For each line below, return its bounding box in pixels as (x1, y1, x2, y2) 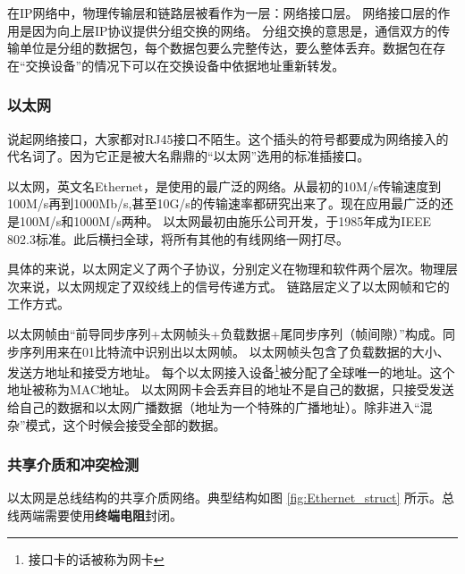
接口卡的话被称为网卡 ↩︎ (28, 549, 165, 568)
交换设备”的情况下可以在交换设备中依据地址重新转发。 (25, 55, 345, 74)
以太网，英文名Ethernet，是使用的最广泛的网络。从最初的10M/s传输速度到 (7, 176, 442, 195)
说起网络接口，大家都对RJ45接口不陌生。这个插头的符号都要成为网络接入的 (7, 129, 449, 148)
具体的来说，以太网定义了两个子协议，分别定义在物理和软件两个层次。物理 (7, 259, 445, 278)
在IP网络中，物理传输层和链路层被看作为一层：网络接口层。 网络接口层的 (7, 4, 438, 21)
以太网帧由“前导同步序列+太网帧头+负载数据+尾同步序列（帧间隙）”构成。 (7, 324, 443, 342)
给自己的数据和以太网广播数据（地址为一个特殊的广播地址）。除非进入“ (7, 397, 420, 416)
